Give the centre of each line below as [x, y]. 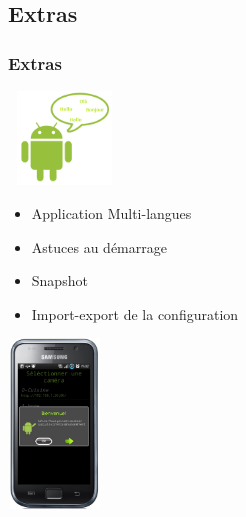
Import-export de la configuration [135, 313]
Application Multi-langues [111, 213]
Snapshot [59, 280]
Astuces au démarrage [99, 246]
